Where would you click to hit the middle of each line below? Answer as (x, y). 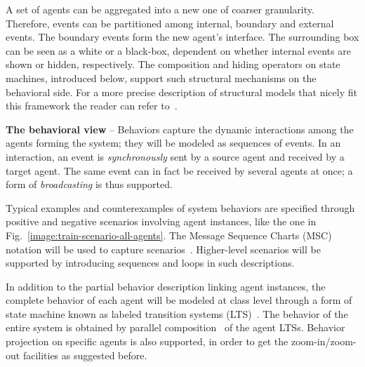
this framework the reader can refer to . (92, 106)
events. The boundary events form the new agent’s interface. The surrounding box (182, 37)
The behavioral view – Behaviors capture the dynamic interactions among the (180, 129)
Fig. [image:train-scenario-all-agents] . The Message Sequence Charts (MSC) (169, 235)
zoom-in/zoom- (324, 341)
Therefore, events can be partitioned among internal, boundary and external (170, 23)
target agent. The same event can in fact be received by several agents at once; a (179, 170)
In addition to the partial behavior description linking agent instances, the (166, 286)
